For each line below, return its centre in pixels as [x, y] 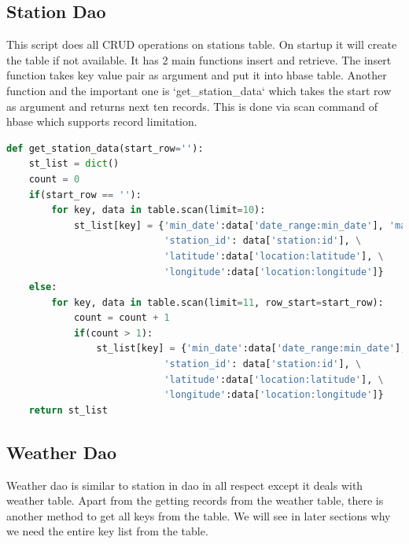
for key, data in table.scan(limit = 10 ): [158, 210]
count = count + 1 [122, 318]
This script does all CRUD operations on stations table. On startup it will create [202, 44]
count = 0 [54, 179]
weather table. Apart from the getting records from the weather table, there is [195, 500]
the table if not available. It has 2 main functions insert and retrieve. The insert [199, 59]
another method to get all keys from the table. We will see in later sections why [199, 515]
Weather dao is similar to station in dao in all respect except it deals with [185, 485]
